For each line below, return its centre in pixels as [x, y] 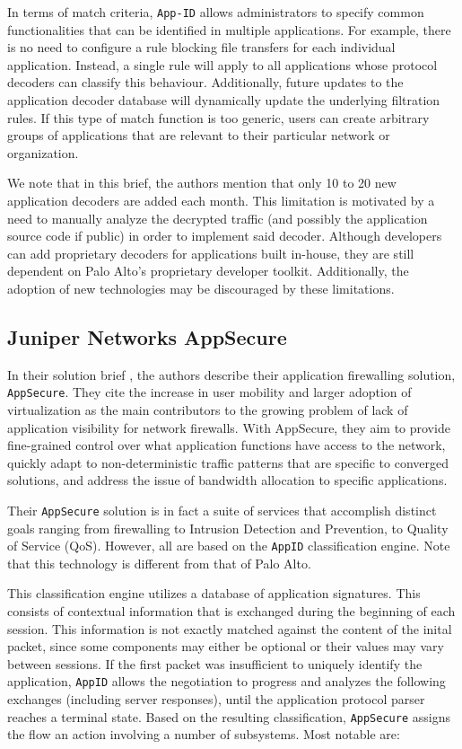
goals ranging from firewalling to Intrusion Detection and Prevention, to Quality [228, 528]
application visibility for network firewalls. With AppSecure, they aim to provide [229, 427]
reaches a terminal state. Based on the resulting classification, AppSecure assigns [229, 716]
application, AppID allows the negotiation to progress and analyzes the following [227, 681]
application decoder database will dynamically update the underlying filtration [224, 100]
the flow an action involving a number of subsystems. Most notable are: [204, 734]
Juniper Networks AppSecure [147, 336]
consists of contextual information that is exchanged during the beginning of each [231, 611]
